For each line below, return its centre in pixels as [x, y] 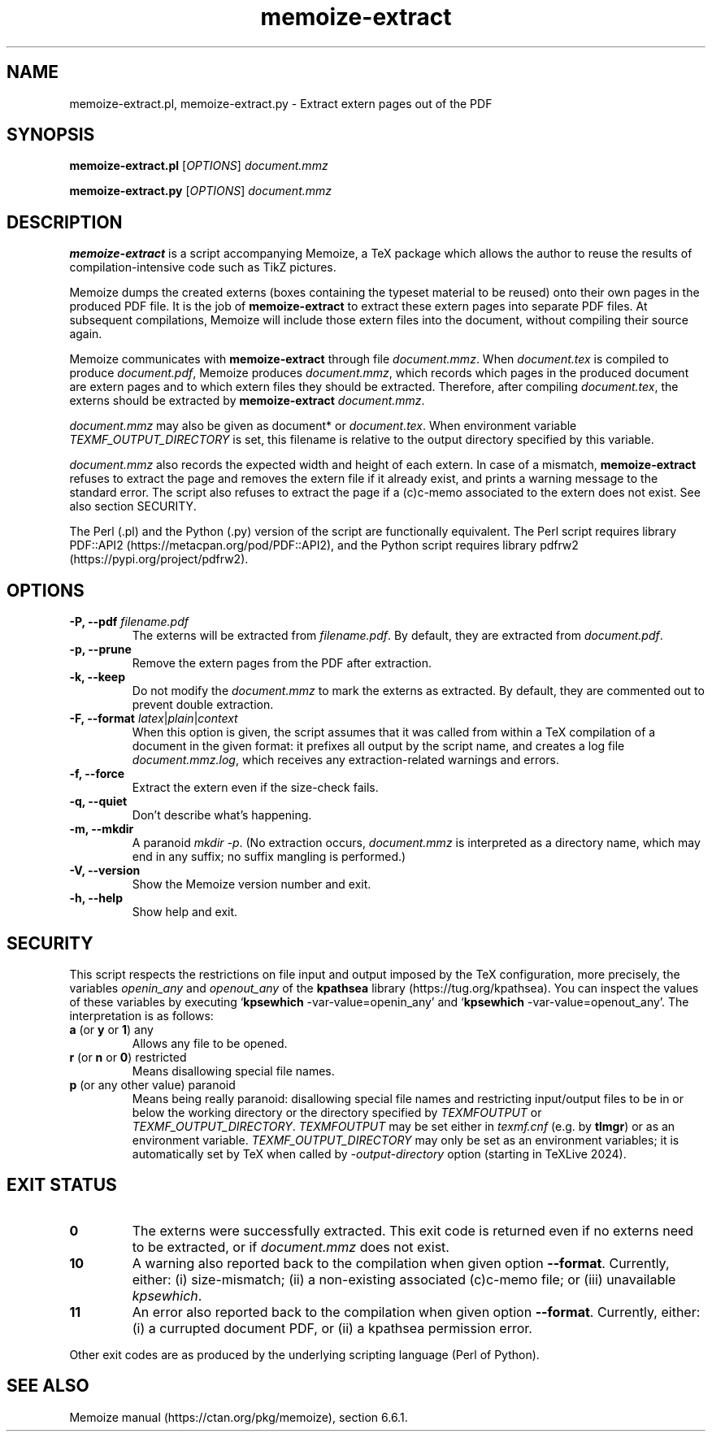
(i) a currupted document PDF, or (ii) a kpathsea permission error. [332, 1328]
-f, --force [97, 774]
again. [86, 334]
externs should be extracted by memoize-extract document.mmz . [247, 401]
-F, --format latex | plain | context [154, 719]
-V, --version [105, 871]
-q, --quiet [98, 802]
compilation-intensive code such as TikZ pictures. [203, 267]
